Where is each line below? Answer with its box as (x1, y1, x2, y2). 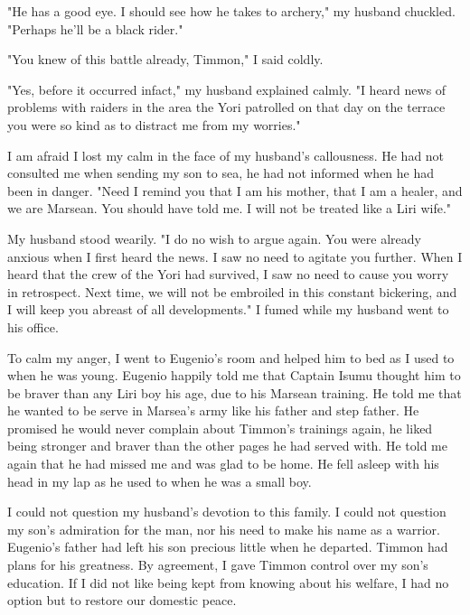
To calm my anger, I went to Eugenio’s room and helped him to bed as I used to (7, 348, 455, 367)
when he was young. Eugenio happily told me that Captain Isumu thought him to (7, 366, 461, 385)
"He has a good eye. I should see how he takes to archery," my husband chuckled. (7, 2, 456, 20)
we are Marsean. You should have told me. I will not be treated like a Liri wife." (7, 199, 452, 218)
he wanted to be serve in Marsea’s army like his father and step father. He (7, 401, 419, 420)
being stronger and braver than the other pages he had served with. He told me (7, 436, 447, 455)
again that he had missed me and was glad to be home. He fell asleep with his (7, 454, 439, 473)
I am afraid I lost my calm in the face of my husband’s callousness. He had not (7, 145, 445, 164)
